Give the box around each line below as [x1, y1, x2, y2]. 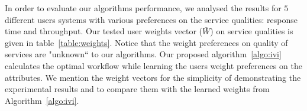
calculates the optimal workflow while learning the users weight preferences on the [5, 59, 302, 71]
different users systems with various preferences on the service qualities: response [5, 13, 298, 25]
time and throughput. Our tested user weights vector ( [5, 25, 203, 37]
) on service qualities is [210, 25, 293, 37]
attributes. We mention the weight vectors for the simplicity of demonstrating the [5, 71, 301, 83]
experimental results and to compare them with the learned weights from [5, 83, 270, 95]
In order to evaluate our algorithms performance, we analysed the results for [5, 2, 282, 14]
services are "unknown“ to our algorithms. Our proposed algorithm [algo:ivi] [5, 48, 282, 60]
